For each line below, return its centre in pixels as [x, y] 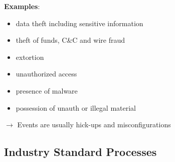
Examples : [22, 6]
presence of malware [47, 90]
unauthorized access [46, 74]
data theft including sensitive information [79, 23]
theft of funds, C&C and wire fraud [70, 40]
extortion [30, 57]
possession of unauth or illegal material [76, 107]
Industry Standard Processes [80, 152]
